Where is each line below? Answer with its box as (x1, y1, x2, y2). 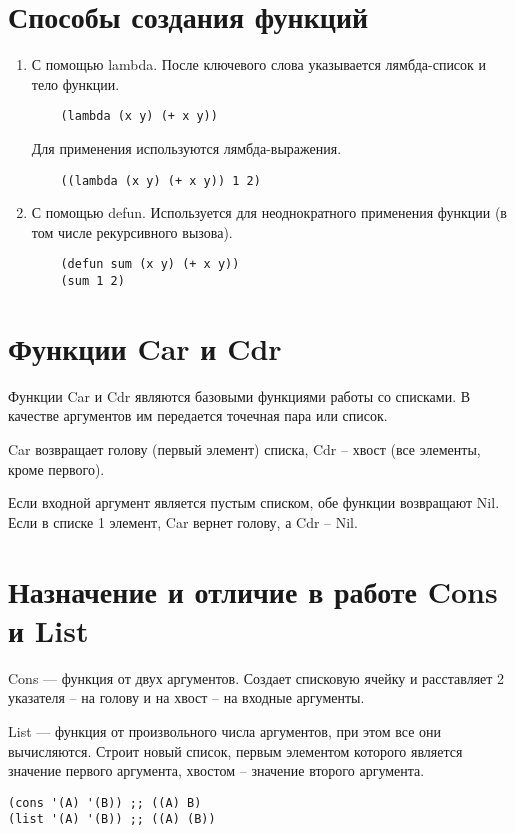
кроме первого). (8, 458, 105, 479)
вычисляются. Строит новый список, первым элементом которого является (8, 740, 463, 761)
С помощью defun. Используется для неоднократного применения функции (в (31, 202, 507, 223)
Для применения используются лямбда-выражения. (31, 137, 342, 158)
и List (8, 609, 89, 650)
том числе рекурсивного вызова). (31, 221, 233, 242)
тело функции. (31, 73, 120, 94)
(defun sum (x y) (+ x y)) (60, 257, 240, 272)
